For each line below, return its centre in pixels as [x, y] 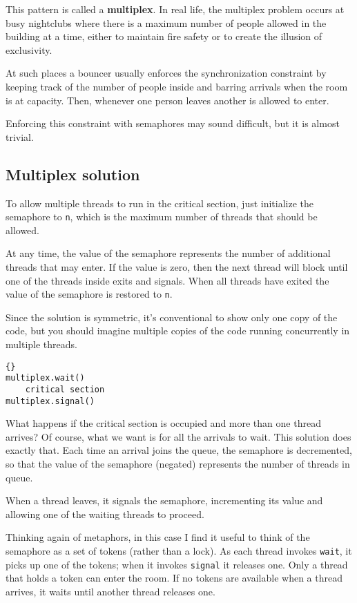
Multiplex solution [73, 174]
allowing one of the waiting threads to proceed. [105, 514]
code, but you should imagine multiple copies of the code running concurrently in [178, 331]
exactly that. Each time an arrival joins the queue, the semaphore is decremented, [179, 450]
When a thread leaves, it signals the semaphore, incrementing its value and [164, 500]
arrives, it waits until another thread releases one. [110, 591]
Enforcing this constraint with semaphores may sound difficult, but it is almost [173, 123]
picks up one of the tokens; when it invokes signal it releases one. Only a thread [177, 564]
